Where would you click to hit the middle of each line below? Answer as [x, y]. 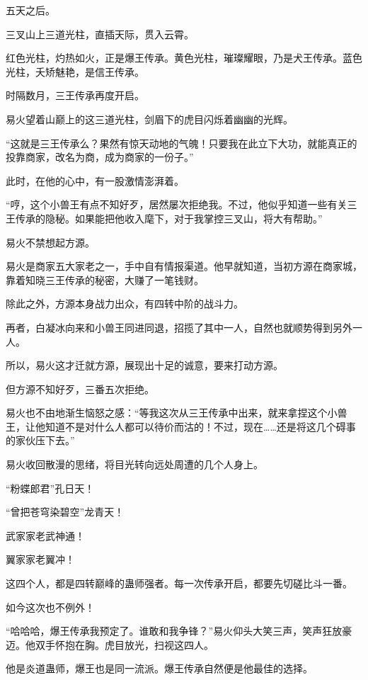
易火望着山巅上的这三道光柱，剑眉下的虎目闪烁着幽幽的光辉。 [149, 119]
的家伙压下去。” [40, 440]
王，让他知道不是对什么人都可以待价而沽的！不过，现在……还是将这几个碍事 [181, 426]
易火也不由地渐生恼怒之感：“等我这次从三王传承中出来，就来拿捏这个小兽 [177, 413]
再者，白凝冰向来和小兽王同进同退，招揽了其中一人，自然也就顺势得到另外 [179, 327]
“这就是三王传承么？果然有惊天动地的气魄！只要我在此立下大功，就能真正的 [182, 143]
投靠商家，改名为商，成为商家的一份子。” [100, 157]
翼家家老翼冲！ [40, 559]
